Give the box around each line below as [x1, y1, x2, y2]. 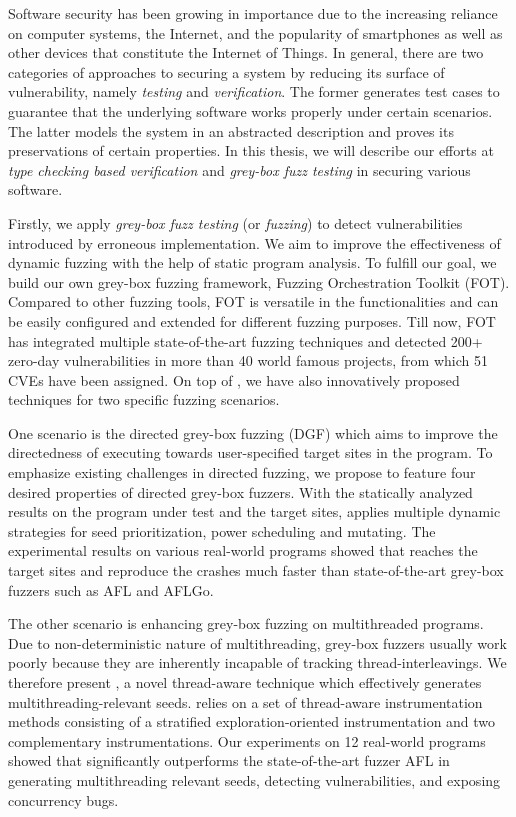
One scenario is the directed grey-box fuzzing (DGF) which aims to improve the [8, 422, 498, 443]
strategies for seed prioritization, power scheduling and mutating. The [8, 520, 436, 541]
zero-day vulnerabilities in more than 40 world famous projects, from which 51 [8, 350, 488, 371]
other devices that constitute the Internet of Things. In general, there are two [8, 42, 484, 63]
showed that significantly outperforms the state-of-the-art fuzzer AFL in [8, 750, 450, 771]
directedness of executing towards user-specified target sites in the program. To [8, 442, 493, 463]
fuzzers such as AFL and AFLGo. [8, 579, 214, 600]
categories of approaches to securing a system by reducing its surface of [8, 61, 445, 82]
